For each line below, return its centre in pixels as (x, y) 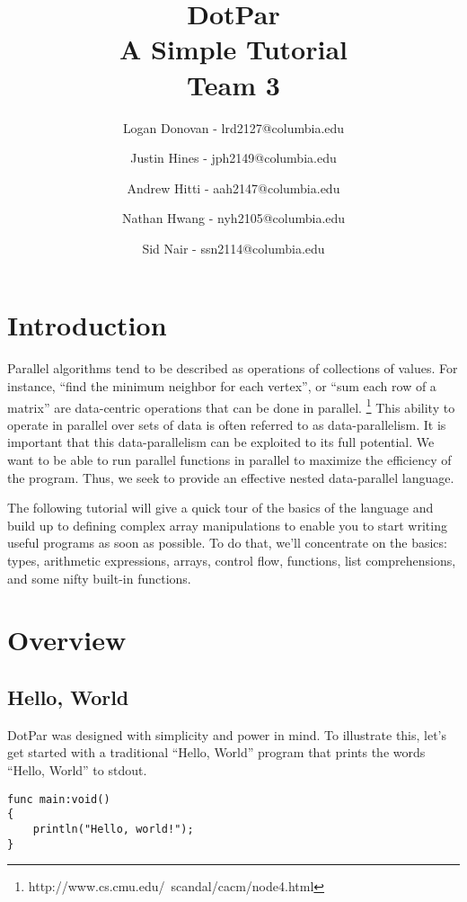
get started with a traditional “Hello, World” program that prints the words (216, 752)
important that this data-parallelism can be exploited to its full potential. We (221, 442)
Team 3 (233, 84)
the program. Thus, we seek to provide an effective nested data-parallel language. (231, 477)
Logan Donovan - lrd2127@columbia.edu (233, 127)
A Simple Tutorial (233, 49)
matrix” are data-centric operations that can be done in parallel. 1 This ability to (231, 406)
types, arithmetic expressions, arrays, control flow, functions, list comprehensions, (232, 560)
